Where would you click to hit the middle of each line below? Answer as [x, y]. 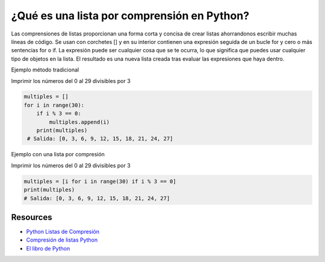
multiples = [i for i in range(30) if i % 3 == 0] [100, 181]
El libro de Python [48, 248]
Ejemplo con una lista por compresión [58, 154]
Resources [32, 217]
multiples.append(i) [79, 122]
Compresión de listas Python [62, 240]
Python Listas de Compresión [63, 232]
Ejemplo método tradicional [45, 70]
